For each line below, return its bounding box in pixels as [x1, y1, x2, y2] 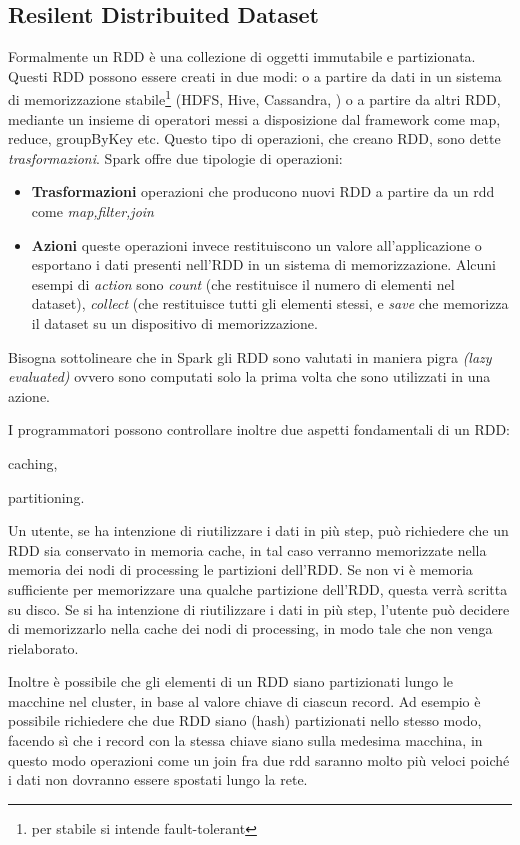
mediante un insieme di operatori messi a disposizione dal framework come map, [8, 108, 501, 129]
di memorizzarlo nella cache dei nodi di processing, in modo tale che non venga [8, 618, 493, 639]
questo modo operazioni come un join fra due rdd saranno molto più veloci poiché [8, 749, 510, 770]
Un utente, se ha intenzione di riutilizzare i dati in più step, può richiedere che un [8, 520, 509, 541]
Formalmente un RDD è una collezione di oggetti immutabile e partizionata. [8, 46, 476, 67]
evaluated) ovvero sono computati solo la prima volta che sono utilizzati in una [8, 366, 491, 387]
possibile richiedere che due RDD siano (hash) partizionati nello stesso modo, [8, 710, 482, 731]
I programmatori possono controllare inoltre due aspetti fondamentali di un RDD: [8, 419, 510, 440]
